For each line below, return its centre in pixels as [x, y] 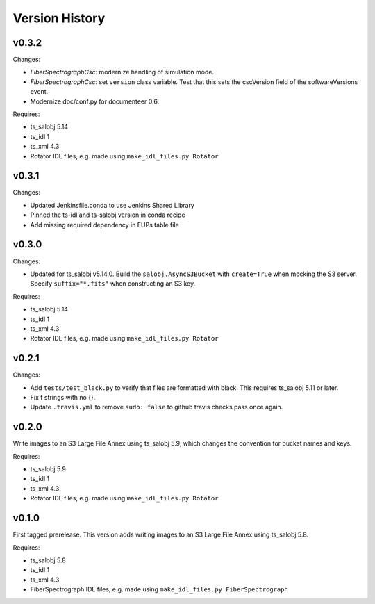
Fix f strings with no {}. [63, 397]
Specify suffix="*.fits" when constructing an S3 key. [113, 284]
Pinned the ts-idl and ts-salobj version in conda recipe [108, 215]
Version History [59, 18]
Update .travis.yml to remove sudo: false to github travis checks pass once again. [157, 407]
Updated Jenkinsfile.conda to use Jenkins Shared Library [112, 205]
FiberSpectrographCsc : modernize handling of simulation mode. [122, 72]
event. [39, 92]
